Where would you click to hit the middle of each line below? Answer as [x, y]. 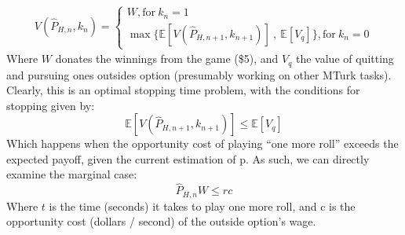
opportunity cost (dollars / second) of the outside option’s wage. [161, 221]
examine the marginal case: [72, 174]
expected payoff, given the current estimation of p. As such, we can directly [188, 158]
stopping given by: [51, 105]
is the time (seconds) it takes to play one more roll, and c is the [202, 206]
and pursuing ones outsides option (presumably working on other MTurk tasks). [199, 74]
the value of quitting [345, 59]
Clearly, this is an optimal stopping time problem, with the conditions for [183, 90]
